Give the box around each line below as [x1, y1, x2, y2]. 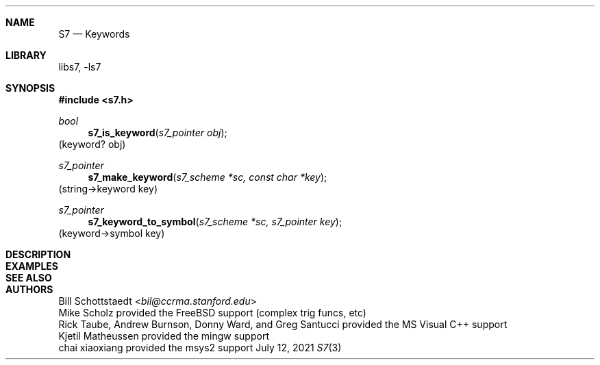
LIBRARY [5, 49, 47, 61]
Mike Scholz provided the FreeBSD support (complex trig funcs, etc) [58, 307, 366, 318]
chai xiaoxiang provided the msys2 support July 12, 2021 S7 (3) [58, 342, 342, 353]
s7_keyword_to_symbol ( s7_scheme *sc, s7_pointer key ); [88, 216, 342, 227]
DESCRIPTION [5, 249, 71, 260]
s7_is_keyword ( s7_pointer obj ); [88, 127, 227, 138]
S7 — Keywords [58, 28, 130, 40]
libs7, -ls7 [58, 61, 101, 73]
